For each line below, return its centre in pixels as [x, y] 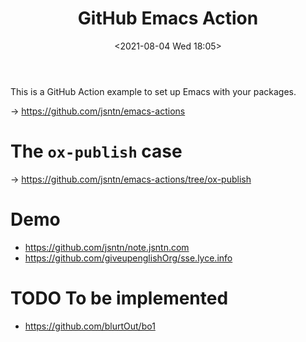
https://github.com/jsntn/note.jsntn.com [107, 247]
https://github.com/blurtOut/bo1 [90, 326]
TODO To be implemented [119, 298]
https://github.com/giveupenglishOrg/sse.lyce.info [128, 258]
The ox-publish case [96, 151]
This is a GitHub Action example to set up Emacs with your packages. [153, 91]
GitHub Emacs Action [168, 18]
